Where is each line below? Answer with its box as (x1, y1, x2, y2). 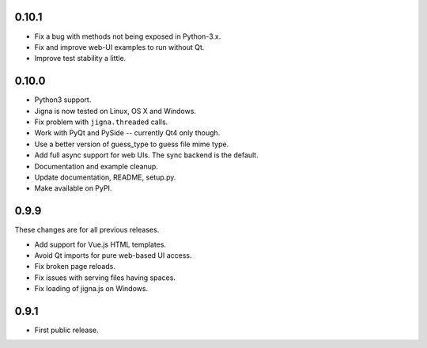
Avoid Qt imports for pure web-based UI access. (34, 251, 193, 260)
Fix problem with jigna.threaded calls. (34, 117, 168, 127)
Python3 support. (34, 95, 92, 104)
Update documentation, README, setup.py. (34, 172, 176, 182)
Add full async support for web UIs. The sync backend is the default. (34, 150, 259, 160)
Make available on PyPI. (34, 183, 112, 193)
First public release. (34, 325, 99, 335)
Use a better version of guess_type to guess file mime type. (34, 139, 229, 149)
